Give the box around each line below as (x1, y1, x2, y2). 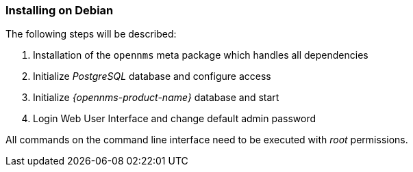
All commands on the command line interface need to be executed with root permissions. (5, 134, 408, 146)
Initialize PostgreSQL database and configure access (33, 70, 271, 83)
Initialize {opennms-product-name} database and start (33, 91, 279, 104)
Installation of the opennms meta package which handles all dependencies (33, 49, 368, 61)
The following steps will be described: (5, 28, 177, 40)
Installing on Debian (5, 3, 114, 17)
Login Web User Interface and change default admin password (33, 113, 316, 125)
